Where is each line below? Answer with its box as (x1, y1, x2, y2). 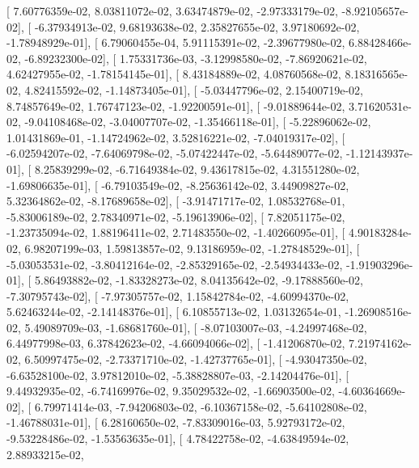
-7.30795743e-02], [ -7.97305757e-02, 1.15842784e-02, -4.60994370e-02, (6, 287, 349, 304)
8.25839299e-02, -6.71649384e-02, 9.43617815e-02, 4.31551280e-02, (34, 160, 360, 177)
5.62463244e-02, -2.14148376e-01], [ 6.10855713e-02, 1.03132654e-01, (6, 303, 341, 320)
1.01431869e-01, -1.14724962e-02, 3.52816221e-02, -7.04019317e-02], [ (6, 129, 345, 145)
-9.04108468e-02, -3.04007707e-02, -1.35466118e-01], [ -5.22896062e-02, (24, 113, 371, 130)
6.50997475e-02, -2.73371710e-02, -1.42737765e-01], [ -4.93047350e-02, (24, 351, 367, 368)
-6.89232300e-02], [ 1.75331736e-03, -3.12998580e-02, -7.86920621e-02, (24, 49, 367, 66)
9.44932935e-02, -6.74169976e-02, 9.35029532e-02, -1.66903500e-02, (6, 382, 335, 399)
